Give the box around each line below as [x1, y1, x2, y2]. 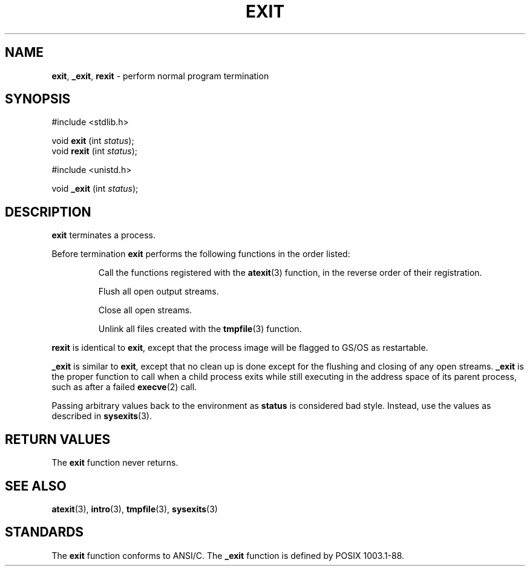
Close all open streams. [98, 305, 192, 316]
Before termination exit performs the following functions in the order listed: [51, 249, 350, 259]
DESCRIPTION [5, 204, 91, 220]
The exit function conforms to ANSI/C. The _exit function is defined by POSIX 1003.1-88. [51, 550, 405, 561]
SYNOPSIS [5, 91, 71, 107]
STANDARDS [5, 524, 84, 540]
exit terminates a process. [51, 230, 156, 241]
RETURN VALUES [5, 431, 111, 447]
